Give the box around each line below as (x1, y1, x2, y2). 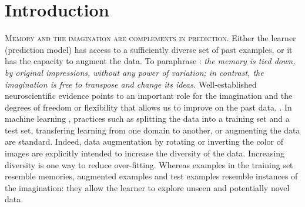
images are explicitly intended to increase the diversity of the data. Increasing (5, 147, 285, 159)
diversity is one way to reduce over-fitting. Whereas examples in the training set (5, 158, 293, 171)
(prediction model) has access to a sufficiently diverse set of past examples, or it (5, 43, 293, 55)
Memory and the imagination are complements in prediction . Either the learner (5, 32, 296, 44)
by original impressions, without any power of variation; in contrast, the (5, 66, 264, 78)
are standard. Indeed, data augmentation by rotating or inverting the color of (5, 135, 284, 148)
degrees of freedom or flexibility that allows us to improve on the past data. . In (5, 101, 292, 113)
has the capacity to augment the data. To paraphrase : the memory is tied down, (5, 55, 296, 67)
